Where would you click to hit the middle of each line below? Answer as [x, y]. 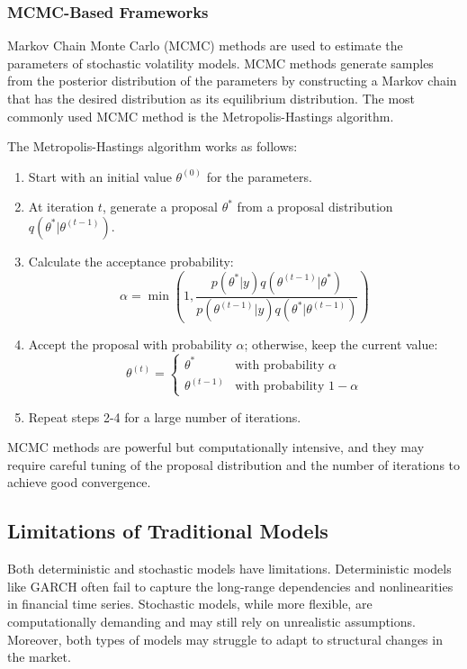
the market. [39, 657]
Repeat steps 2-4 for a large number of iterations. [165, 416]
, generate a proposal [160, 207]
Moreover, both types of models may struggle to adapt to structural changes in [225, 639]
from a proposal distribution [315, 207]
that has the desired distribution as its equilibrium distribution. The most [211, 98]
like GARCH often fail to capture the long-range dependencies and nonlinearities [230, 586]
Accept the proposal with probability [130, 344]
